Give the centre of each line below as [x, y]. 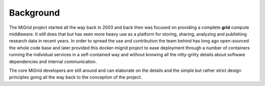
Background [34, 13]
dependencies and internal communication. [53, 62]
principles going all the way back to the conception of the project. [76, 77]
